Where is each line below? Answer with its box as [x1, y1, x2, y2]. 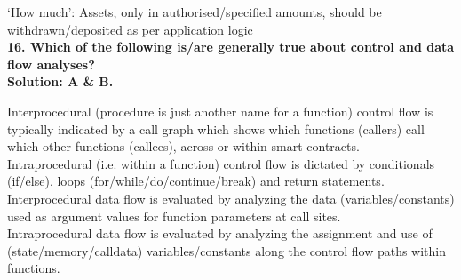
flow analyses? [7, 54, 95, 73]
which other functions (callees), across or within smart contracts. [7, 137, 360, 156]
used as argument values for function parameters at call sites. [7, 206, 341, 225]
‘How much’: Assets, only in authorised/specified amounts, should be [7, 3, 382, 20]
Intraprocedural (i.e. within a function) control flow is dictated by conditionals [7, 154, 435, 172]
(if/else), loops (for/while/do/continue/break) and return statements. [7, 172, 385, 190]
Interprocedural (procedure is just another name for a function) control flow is [7, 101, 433, 120]
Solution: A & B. [7, 72, 114, 91]
